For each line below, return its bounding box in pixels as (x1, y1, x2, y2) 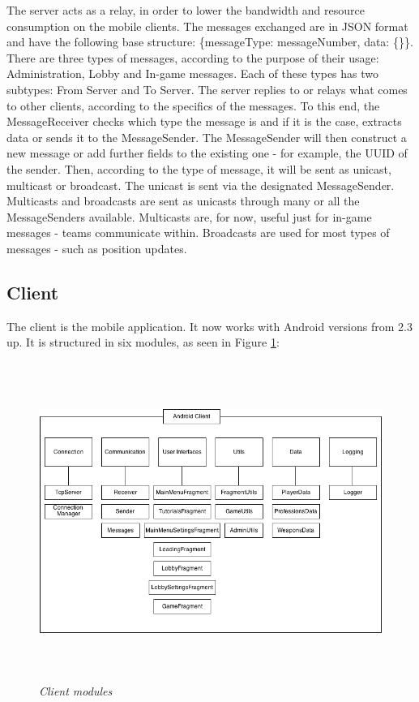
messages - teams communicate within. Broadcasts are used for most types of (6, 224, 390, 241)
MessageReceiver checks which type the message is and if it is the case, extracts (6, 113, 402, 130)
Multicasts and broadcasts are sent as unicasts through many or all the (6, 192, 360, 209)
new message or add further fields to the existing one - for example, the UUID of (6, 144, 408, 162)
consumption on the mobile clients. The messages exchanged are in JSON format (6, 17, 408, 34)
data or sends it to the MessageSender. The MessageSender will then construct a (6, 128, 407, 145)
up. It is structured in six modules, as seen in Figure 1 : (6, 334, 280, 351)
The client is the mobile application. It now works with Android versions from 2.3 (6, 317, 413, 334)
